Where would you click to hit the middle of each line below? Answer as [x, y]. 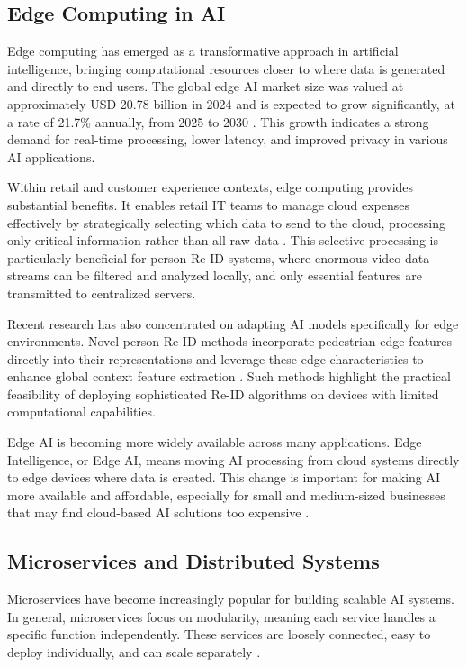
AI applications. [51, 156]
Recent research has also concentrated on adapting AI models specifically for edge [233, 323]
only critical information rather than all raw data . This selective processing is [223, 240]
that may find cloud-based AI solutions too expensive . [158, 512]
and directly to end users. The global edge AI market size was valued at [206, 86]
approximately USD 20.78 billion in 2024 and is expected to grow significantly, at [231, 103]
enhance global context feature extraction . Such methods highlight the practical [229, 376]
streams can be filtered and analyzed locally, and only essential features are [215, 275]
